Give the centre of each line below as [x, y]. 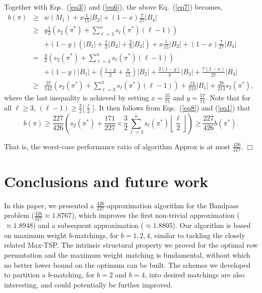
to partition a [25, 275]
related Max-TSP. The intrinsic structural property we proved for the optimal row [131, 245]
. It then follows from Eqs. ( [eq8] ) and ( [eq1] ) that [172, 107]
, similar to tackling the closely [198, 235]
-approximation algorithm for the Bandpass [172, 205]
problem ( [19, 215]
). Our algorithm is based [212, 225]
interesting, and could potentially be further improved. [88, 284]
